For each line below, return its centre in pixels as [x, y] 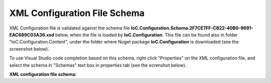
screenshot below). [29, 49]
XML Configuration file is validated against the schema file [70, 28]
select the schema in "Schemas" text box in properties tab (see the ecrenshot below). [98, 65]
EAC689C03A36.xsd [32, 34]
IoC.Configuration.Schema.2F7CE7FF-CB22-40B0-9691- [192, 28]
